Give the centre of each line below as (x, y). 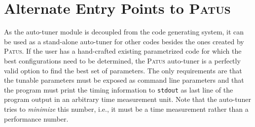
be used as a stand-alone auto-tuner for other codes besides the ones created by (124, 41)
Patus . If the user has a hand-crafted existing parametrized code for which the (123, 51)
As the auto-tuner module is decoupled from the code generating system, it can (124, 32)
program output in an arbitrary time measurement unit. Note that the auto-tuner (127, 99)
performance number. (36, 118)
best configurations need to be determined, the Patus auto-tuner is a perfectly (122, 60)
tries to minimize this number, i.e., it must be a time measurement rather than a (126, 109)
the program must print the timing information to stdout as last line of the (119, 89)
